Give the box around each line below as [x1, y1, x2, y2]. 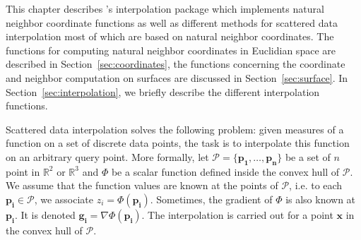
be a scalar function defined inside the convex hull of [111, 164, 340, 179]
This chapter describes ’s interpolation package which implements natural [6, 1, 324, 16]
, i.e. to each [289, 178, 343, 193]
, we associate [34, 191, 93, 206]
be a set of [285, 149, 331, 164]
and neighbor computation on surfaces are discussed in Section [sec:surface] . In [6, 70, 348, 85]
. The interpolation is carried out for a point [141, 207, 333, 222]
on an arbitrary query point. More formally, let [6, 149, 209, 164]
